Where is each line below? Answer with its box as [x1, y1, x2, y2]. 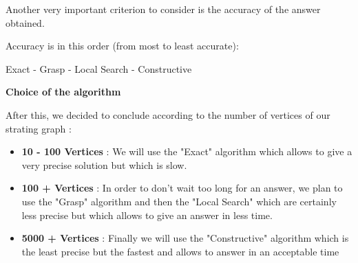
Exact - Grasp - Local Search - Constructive [6, 61, 192, 76]
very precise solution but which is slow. [21, 157, 187, 172]
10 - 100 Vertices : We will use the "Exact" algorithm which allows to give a [21, 144, 352, 159]
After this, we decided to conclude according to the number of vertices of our [6, 107, 330, 122]
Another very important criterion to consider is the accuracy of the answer [6, 2, 321, 16]
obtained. [6, 15, 45, 30]
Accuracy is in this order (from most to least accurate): [6, 38, 239, 53]
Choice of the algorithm [6, 84, 121, 99]
